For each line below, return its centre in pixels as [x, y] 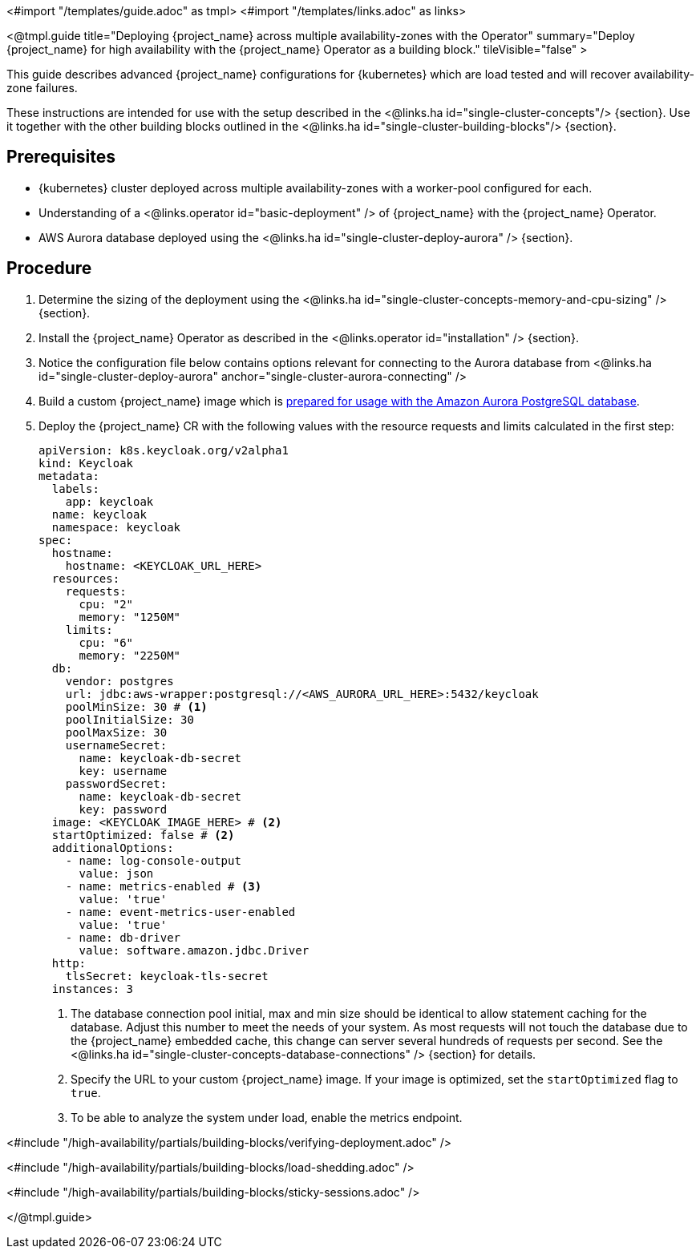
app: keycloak [109, 501]
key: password [123, 809]
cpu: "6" [106, 642]
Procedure [49, 268]
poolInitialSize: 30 [129, 719]
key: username [123, 771]
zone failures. [42, 88]
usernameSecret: [116, 745]
